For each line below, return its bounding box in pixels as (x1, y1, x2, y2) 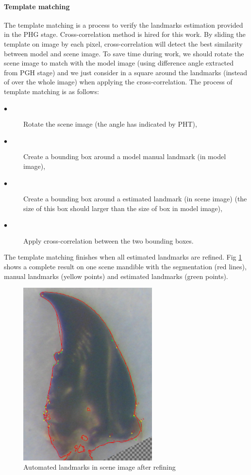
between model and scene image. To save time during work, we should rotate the (4, 48, 244, 58)
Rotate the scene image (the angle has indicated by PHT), (23, 119, 197, 129)
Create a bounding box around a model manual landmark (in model (23, 151, 226, 162)
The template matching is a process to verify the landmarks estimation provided (4, 19, 243, 30)
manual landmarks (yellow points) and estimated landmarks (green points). (4, 271, 228, 281)
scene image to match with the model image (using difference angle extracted (4, 58, 234, 68)
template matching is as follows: (4, 86, 99, 96)
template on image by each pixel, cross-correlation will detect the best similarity (4, 38, 243, 49)
